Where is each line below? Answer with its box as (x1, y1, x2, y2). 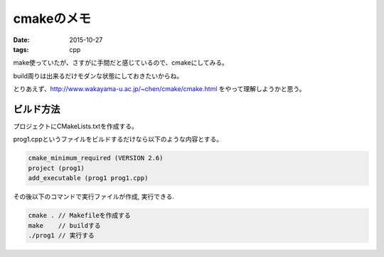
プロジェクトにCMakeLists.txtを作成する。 (13, 122, 138, 131)
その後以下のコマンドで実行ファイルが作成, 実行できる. (13, 192, 174, 201)
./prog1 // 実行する (28, 231, 95, 239)
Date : (13, 36, 30, 44)
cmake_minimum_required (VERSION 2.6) (28, 154, 164, 162)
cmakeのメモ (13, 11, 92, 26)
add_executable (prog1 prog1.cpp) (28, 174, 149, 182)
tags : (13, 45, 29, 53)
